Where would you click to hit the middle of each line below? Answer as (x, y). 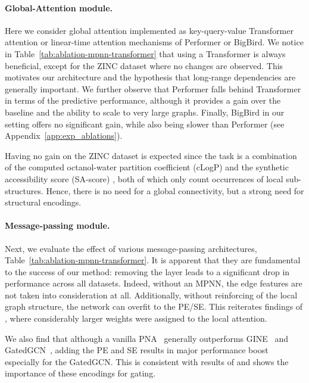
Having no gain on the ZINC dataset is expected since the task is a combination (151, 155)
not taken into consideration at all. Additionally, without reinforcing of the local (151, 295)
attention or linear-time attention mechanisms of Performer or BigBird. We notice (154, 42)
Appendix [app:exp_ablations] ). (64, 136)
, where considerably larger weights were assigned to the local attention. (136, 318)
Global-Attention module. (59, 7)
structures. (24, 190)
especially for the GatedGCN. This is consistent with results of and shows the (147, 361)
